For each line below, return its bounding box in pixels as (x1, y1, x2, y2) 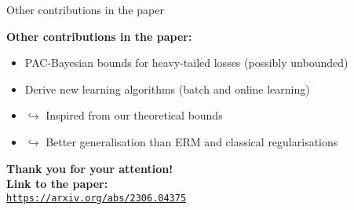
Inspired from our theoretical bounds (46, 107, 223, 123)
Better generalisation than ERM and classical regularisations (46, 133, 338, 149)
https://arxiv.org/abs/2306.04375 (6, 192, 187, 204)
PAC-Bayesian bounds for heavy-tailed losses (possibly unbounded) (24, 54, 349, 71)
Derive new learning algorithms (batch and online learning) (24, 80, 310, 97)
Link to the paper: (6, 175, 108, 192)
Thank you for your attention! (6, 160, 173, 176)
